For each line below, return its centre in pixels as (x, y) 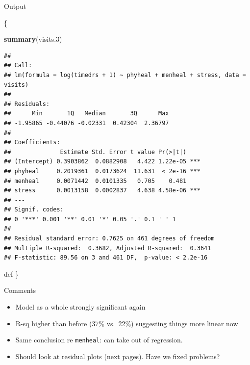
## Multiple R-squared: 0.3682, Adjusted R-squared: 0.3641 (108, 248)
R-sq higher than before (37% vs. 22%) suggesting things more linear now (127, 323)
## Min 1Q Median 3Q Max (87, 114)
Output (15, 6)
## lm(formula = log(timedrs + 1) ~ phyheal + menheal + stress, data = (125, 75)
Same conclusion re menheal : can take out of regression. (99, 340)
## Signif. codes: (34, 210)
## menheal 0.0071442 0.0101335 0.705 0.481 (95, 181)
